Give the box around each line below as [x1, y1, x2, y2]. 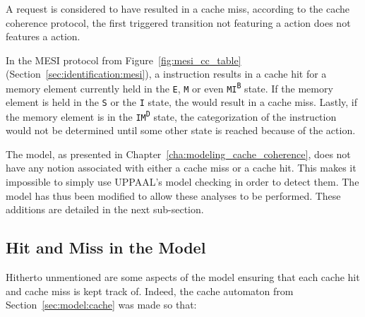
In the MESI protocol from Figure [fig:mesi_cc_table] [6, 52, 241, 67]
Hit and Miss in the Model [6, 237, 206, 258]
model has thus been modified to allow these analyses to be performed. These [6, 188, 341, 203]
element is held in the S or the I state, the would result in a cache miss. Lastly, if [6, 95, 358, 109]
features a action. [6, 29, 80, 44]
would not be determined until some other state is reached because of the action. [6, 123, 356, 138]
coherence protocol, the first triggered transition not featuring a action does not [6, 15, 351, 30]
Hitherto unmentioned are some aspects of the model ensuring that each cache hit [6, 270, 360, 285]
